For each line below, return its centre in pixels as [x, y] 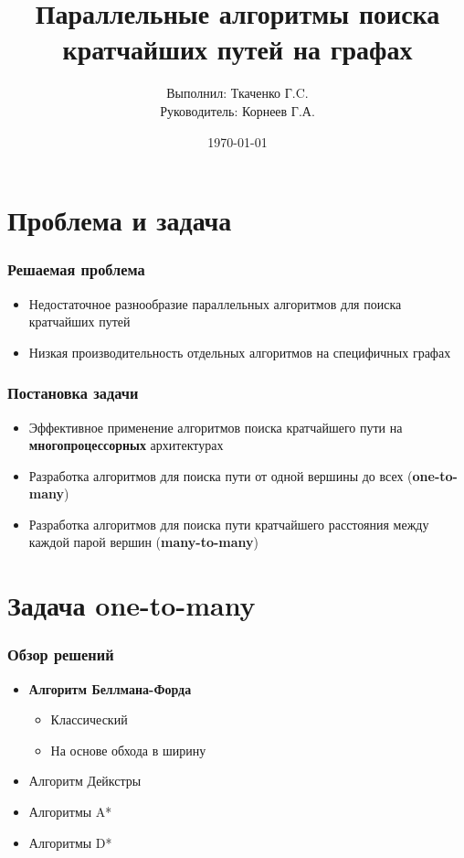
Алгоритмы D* [70, 842]
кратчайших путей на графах [237, 49]
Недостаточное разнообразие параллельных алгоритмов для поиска [215, 303]
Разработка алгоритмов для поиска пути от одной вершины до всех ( [221, 475]
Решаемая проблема [76, 269]
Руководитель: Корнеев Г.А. [237, 110]
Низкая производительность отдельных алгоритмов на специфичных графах [240, 352]
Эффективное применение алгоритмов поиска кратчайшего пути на [216, 427]
